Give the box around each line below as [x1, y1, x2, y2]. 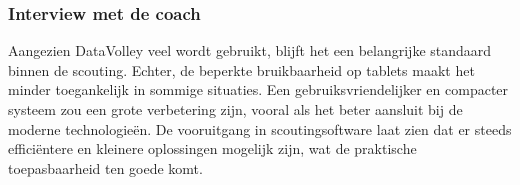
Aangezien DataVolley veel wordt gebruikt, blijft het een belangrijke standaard [8, 40, 492, 61]
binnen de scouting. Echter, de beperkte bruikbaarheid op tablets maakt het [8, 59, 475, 80]
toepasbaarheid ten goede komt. [8, 157, 203, 178]
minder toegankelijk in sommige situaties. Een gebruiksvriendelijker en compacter [8, 79, 509, 100]
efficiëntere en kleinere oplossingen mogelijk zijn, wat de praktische [8, 138, 417, 159]
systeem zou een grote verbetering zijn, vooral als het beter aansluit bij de [8, 99, 463, 119]
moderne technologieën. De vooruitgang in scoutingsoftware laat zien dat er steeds [8, 118, 512, 139]
